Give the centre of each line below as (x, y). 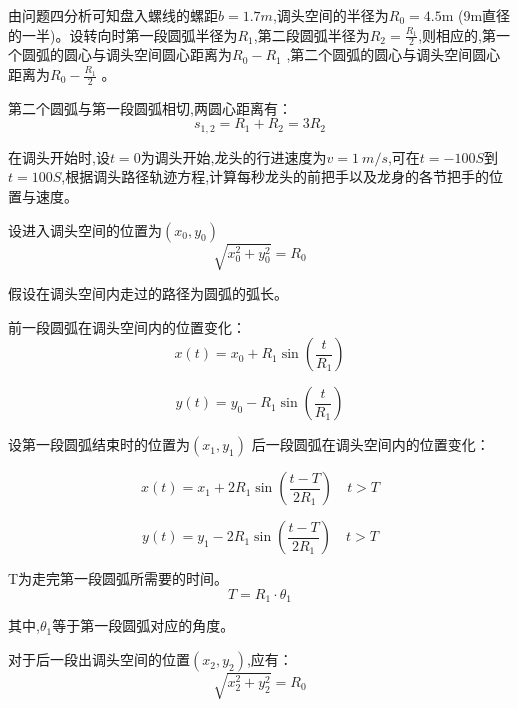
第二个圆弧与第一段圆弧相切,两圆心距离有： (150, 107)
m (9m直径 (476, 15)
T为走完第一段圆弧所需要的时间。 (118, 578)
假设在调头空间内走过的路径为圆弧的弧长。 (148, 293)
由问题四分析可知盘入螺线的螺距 (113, 15)
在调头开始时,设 (59, 156)
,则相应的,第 (457, 34)
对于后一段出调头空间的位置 (99, 659)
